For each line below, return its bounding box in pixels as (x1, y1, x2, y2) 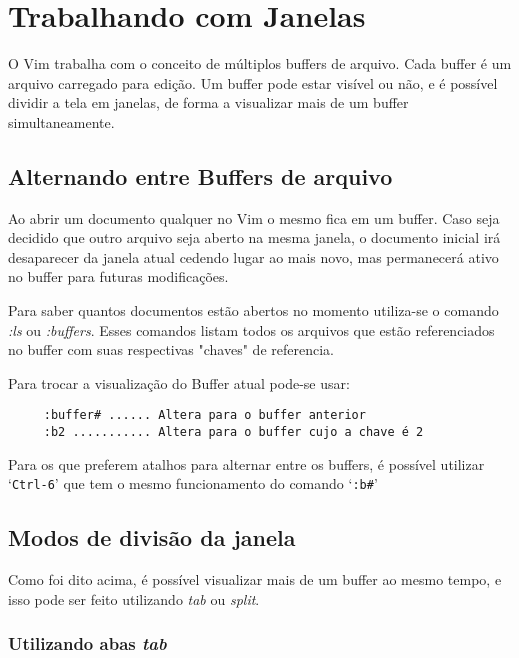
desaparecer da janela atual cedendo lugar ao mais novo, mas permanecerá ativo (8, 246, 499, 267)
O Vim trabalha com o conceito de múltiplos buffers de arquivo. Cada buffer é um (8, 53, 512, 74)
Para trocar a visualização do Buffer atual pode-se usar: (8, 372, 350, 393)
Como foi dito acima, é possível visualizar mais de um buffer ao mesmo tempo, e (8, 569, 502, 590)
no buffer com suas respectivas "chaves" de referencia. (8, 339, 334, 360)
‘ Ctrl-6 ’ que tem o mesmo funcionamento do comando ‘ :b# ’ (8, 473, 378, 494)
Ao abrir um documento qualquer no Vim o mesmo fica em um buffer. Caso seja (8, 207, 500, 228)
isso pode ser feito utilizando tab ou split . (8, 588, 260, 609)
